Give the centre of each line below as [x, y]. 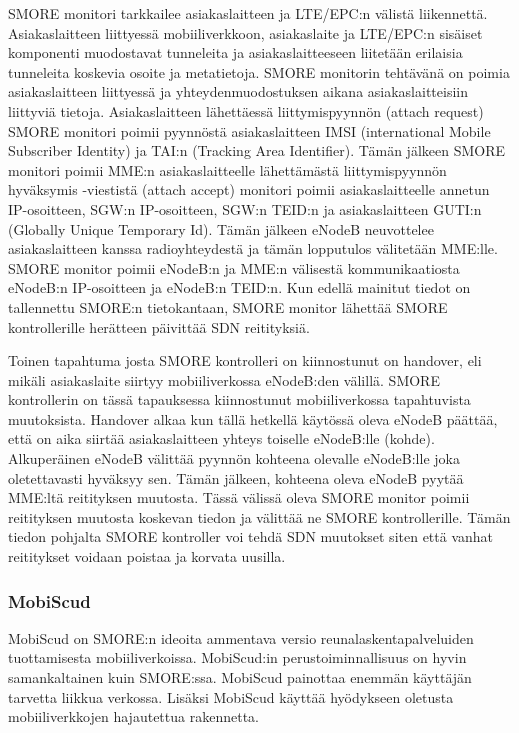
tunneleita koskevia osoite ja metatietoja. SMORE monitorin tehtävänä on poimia [259, 71]
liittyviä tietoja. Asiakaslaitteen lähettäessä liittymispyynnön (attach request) [246, 110]
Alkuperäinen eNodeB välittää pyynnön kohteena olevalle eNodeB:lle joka [234, 458]
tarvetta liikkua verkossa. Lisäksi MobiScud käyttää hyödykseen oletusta [231, 696]
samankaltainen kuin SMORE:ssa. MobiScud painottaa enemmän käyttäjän [240, 677]
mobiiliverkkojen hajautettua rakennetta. [133, 716]
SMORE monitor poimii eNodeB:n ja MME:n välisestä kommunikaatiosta [234, 267]
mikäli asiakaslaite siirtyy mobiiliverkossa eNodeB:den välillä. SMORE [224, 379]
